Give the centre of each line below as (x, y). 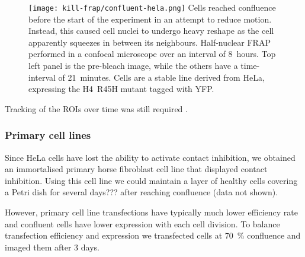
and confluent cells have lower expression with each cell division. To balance (142, 223)
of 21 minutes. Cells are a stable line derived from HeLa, (161, 77)
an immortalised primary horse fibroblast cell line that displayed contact (136, 169)
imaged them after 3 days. (52, 247)
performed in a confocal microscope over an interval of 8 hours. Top (152, 54)
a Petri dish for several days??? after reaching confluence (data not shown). (142, 192)
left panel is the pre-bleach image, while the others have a (133, 66)
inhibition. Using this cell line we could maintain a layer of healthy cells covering (151, 180)
